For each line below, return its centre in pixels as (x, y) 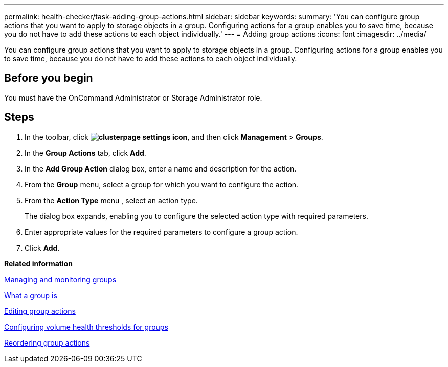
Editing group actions (40, 311)
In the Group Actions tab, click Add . (85, 153)
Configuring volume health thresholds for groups (86, 327)
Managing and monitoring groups (60, 279)
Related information (39, 263)
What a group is (31, 295)
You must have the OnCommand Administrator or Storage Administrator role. (133, 97)
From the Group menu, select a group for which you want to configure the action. (162, 184)
